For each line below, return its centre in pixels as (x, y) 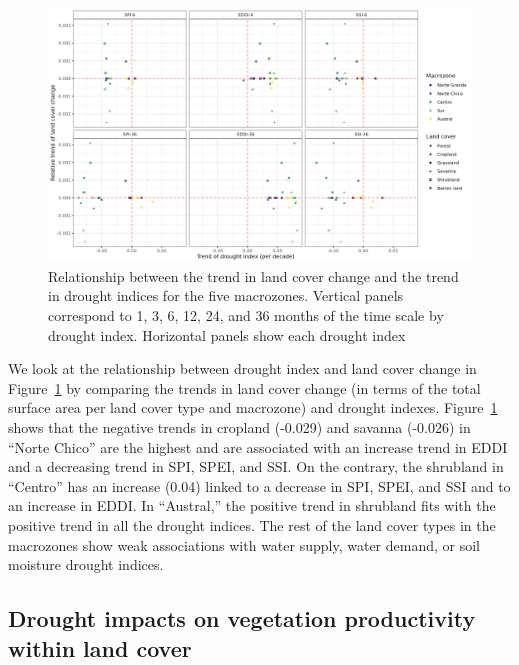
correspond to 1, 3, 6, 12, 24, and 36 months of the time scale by (246, 315)
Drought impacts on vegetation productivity (242, 618)
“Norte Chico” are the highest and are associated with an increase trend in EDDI (258, 446)
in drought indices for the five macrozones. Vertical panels (226, 295)
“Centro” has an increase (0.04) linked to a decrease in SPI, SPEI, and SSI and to (259, 485)
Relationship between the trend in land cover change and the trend (253, 275)
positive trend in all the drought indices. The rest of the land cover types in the (252, 524)
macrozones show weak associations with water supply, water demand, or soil (244, 544)
